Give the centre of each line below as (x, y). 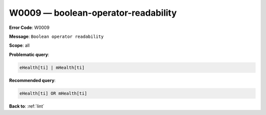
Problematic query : (29, 55)
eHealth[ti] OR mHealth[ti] (53, 93)
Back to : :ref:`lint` (27, 106)
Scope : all (19, 45)
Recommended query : (33, 80)
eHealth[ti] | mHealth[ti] (52, 67)
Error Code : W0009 (29, 28)
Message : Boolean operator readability (56, 36)
